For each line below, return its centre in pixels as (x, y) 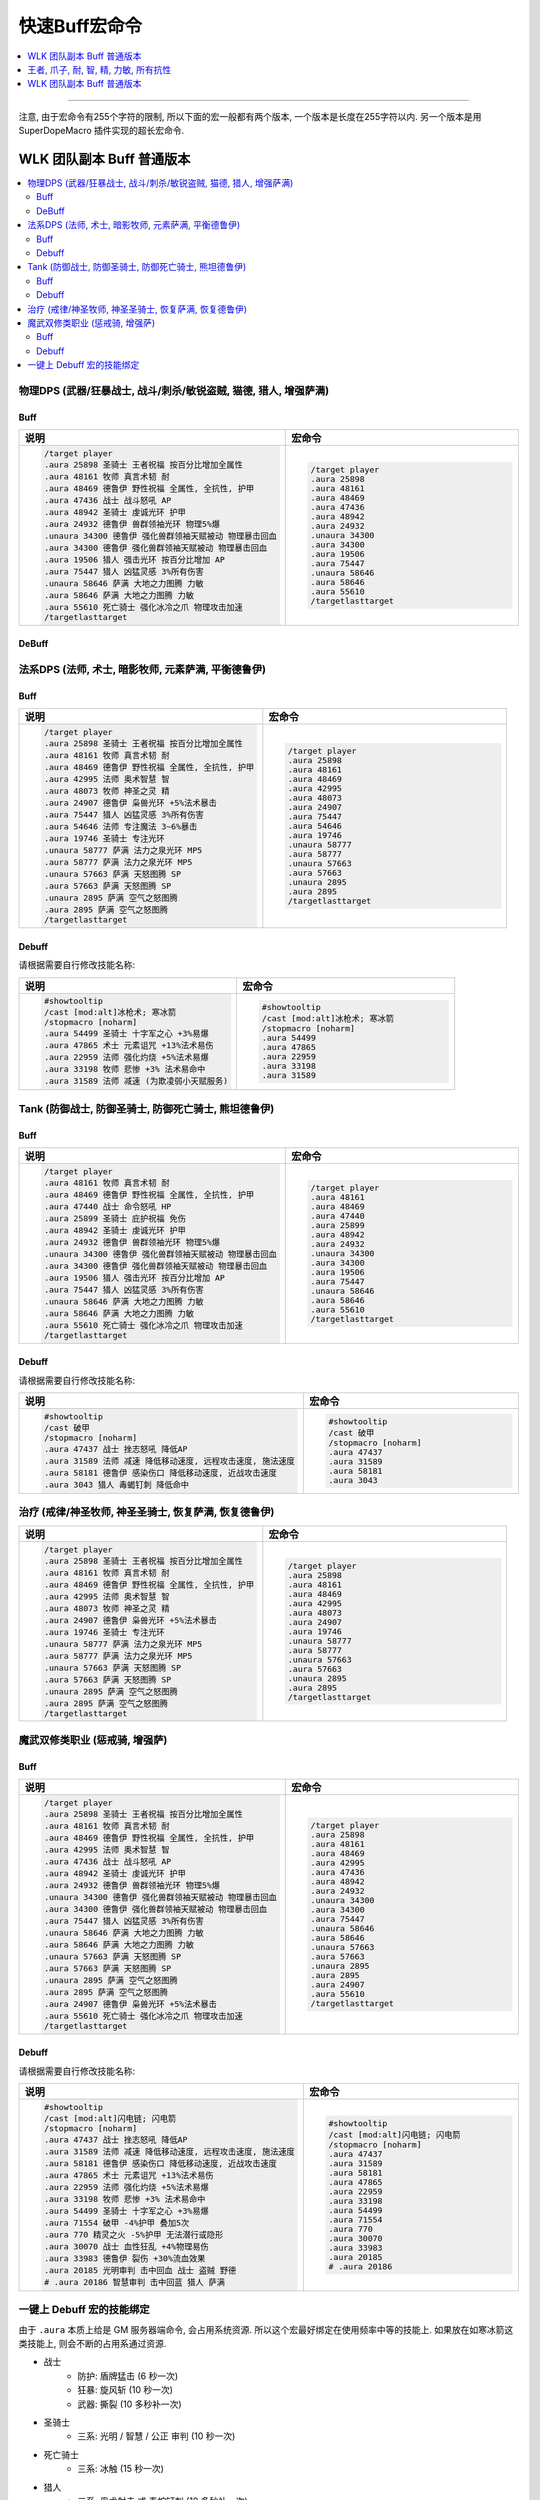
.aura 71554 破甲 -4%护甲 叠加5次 (116, 2223)
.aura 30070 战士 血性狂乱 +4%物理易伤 (126, 2246)
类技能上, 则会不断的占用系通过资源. (92, 2344)
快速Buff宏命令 (80, 26)
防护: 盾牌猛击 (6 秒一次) (128, 2376)
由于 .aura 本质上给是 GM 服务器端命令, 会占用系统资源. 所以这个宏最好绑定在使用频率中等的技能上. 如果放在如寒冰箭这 (266, 2329)
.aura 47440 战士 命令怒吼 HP (107, 1206)
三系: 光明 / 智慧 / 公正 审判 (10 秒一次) (156, 2436)
